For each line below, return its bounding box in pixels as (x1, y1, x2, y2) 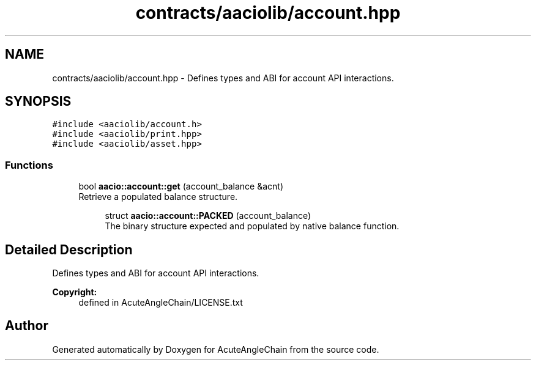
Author (5, 318, 48, 334)
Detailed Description (5, 241, 133, 257)
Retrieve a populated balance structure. (78, 191, 238, 202)
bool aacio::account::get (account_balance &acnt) (78, 181, 284, 192)
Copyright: (52, 287, 97, 298)
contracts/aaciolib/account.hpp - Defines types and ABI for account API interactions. (52, 72, 394, 83)
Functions (5, 158, 53, 171)
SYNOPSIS (5, 94, 72, 109)
